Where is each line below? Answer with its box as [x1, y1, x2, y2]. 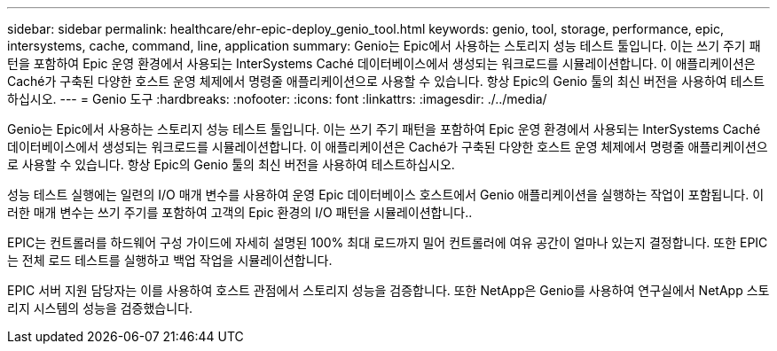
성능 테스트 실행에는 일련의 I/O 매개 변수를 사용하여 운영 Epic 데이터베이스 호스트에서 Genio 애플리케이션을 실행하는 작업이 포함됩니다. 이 [7, 187, 765, 202]
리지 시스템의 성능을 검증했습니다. [7, 300, 193, 316]
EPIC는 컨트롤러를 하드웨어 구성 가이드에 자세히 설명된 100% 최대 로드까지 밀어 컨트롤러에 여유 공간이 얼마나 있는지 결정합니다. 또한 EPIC [7, 235, 768, 250]
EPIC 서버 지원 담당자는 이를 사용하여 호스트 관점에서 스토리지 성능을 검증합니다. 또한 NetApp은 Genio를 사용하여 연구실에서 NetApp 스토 [7, 283, 770, 298]
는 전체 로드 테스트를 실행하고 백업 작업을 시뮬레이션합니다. [7, 253, 333, 268]
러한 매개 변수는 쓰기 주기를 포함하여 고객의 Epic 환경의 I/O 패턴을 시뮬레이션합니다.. [7, 205, 473, 220]
